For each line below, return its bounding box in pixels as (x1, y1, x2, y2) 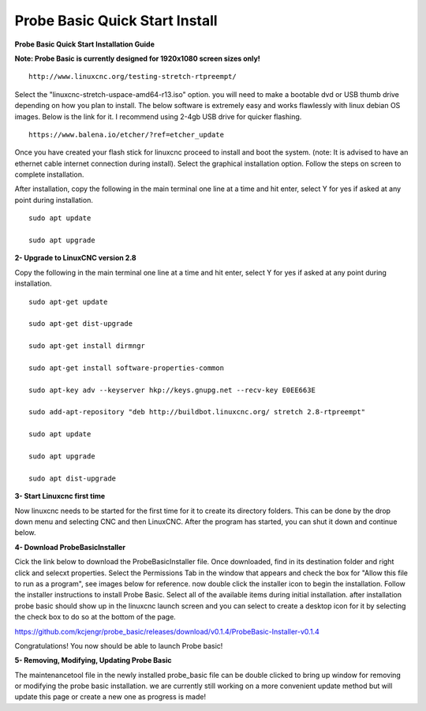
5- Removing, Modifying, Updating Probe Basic (14, 656, 173, 665)
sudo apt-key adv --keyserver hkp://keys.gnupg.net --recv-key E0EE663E (28, 385, 316, 395)
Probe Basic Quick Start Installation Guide (14, 39, 155, 49)
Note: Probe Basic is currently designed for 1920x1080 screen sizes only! (14, 54, 260, 63)
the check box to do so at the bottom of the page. (14, 612, 177, 622)
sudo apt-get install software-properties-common (28, 363, 225, 372)
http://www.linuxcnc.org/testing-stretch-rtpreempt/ (28, 72, 237, 81)
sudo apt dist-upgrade (28, 473, 117, 483)
